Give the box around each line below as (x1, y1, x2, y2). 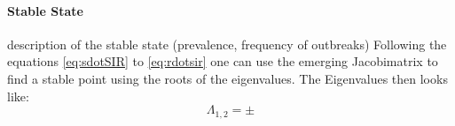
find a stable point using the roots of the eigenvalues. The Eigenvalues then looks (7, 69, 448, 87)
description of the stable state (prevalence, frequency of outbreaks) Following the (7, 34, 447, 53)
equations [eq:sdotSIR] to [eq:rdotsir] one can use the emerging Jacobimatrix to (7, 52, 438, 70)
